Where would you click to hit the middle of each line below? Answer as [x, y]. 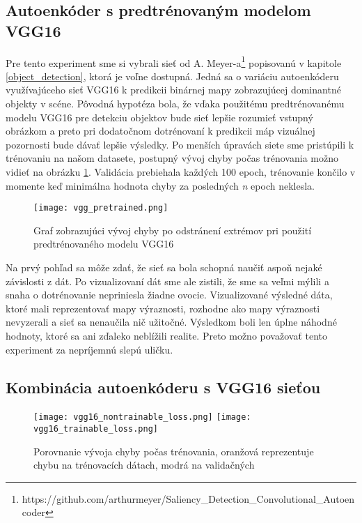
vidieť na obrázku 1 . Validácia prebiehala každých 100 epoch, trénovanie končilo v [181, 172]
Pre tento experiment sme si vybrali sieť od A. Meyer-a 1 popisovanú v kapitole [174, 61]
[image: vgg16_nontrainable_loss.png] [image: [142, 417]
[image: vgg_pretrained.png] [101, 208]
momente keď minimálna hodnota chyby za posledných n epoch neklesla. [160, 185]
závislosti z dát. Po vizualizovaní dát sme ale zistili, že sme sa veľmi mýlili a [167, 281]
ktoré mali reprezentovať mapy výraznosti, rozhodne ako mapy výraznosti [163, 308]
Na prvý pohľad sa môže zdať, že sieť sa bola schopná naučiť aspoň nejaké [164, 267]
